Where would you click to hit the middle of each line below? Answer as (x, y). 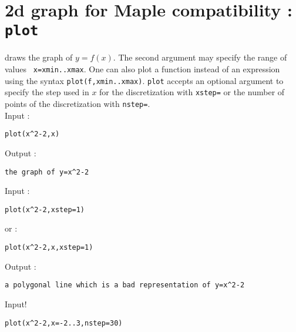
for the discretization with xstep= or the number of (192, 92)
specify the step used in (47, 92)
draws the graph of (39, 57)
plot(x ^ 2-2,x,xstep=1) (49, 247)
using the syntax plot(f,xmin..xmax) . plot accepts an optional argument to (144, 80)
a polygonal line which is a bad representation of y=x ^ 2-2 (125, 285)
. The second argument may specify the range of (200, 57)
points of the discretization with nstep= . (78, 103)
